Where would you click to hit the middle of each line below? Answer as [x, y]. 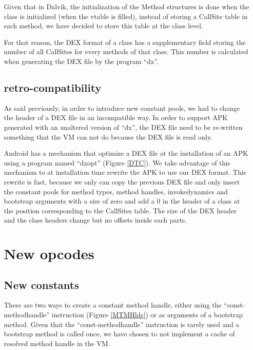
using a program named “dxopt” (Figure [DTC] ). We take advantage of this [117, 162]
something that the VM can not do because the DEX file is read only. [108, 136]
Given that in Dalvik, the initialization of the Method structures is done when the [127, 6]
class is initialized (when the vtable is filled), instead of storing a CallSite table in [126, 16]
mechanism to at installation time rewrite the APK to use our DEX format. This [125, 172]
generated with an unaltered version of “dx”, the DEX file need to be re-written [123, 127]
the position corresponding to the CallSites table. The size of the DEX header [120, 210]
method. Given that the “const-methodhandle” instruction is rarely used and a [122, 324]
